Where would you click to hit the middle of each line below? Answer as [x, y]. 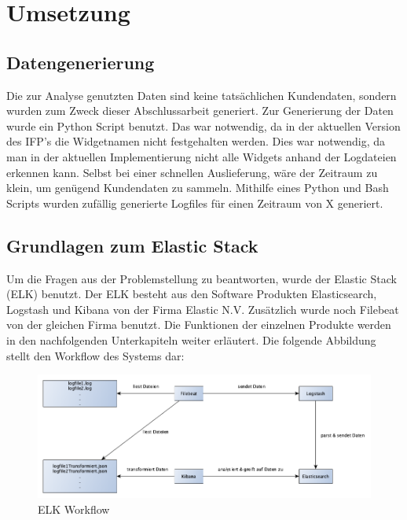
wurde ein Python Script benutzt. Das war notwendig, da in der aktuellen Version [203, 125]
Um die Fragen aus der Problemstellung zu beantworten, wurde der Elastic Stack [202, 278]
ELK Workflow [74, 509]
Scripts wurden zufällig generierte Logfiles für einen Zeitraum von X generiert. [195, 203]
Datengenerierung [81, 62]
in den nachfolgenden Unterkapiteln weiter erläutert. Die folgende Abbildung [191, 339]
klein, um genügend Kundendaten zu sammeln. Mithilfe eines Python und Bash [198, 188]
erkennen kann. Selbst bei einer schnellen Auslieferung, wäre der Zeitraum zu [192, 172]
